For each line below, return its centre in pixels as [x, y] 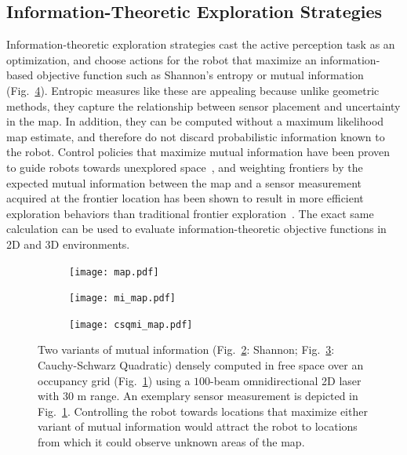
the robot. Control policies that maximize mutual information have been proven [198, 152]
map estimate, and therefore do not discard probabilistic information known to [196, 136]
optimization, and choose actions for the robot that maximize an [162, 59]
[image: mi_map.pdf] [123, 298]
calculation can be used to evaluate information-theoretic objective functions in [196, 229]
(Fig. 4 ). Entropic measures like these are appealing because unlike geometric [193, 90]
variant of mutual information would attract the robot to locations [198, 426]
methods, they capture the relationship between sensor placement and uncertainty [203, 106]
